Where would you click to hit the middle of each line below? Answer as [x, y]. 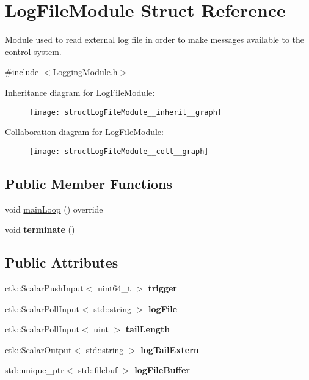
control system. [33, 51]
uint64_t [115, 288]
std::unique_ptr [35, 370]
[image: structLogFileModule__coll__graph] [119, 151]
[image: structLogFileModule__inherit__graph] [125, 112]
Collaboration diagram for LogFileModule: [84, 132]
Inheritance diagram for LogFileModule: [80, 92]
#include [22, 72]
